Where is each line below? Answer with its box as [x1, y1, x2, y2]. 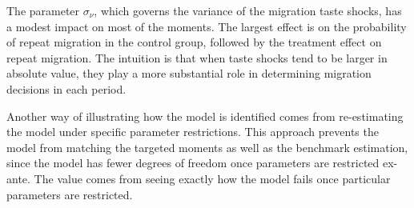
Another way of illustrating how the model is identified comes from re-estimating [6, 107, 404, 124]
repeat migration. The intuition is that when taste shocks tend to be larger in [6, 49, 388, 66]
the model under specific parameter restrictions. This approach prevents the [6, 123, 379, 140]
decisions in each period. [6, 80, 127, 97]
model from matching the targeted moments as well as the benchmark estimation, [6, 138, 408, 155]
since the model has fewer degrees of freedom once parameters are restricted [6, 154, 380, 171]
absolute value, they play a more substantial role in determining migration [6, 65, 372, 82]
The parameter [6, 2, 80, 18]
